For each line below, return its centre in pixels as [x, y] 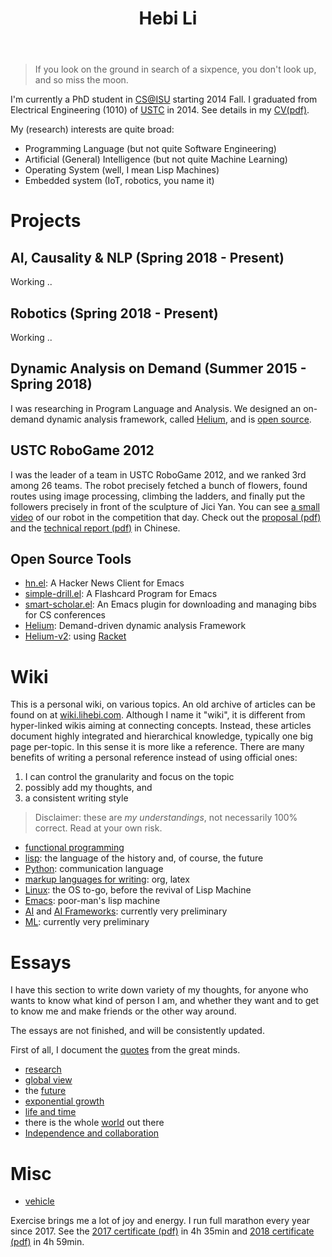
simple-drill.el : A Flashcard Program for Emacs [121, 594]
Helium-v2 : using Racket [75, 636]
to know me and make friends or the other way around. [123, 1011]
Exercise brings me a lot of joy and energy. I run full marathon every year [160, 1221]
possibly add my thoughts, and [88, 788]
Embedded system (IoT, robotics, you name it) [119, 181]
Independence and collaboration [92, 1133]
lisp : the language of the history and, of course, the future [144, 858]
